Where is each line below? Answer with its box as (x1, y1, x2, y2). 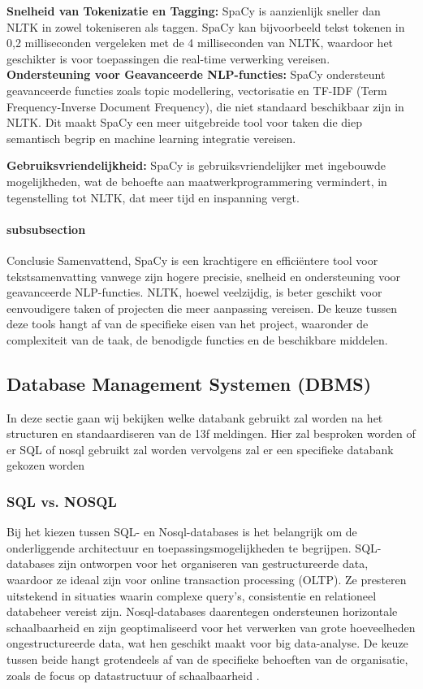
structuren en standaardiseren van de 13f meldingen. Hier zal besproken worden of (6, 425, 416, 442)
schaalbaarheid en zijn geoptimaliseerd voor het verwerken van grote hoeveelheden (6, 618, 416, 635)
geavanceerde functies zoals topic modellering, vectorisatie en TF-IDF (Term (6, 81, 387, 98)
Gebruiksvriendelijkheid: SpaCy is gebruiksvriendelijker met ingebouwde (6, 157, 386, 174)
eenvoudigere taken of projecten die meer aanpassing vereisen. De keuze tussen (6, 299, 397, 316)
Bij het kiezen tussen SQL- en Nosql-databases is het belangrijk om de (6, 523, 357, 540)
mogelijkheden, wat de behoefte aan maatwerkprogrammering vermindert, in (6, 172, 387, 189)
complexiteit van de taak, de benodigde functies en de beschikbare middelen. (6, 331, 388, 348)
